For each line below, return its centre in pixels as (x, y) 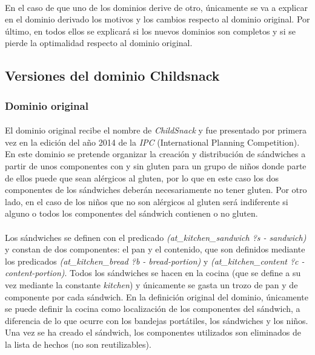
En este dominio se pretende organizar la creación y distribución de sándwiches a (155, 154)
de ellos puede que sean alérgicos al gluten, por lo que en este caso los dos (142, 177)
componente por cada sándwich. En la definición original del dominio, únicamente (157, 296)
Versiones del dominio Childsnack (112, 76)
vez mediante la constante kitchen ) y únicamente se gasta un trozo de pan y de (151, 284)
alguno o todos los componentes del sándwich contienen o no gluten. (131, 213)
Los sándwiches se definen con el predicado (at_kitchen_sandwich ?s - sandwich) (156, 237)
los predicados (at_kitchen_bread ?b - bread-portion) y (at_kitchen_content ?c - (155, 261)
